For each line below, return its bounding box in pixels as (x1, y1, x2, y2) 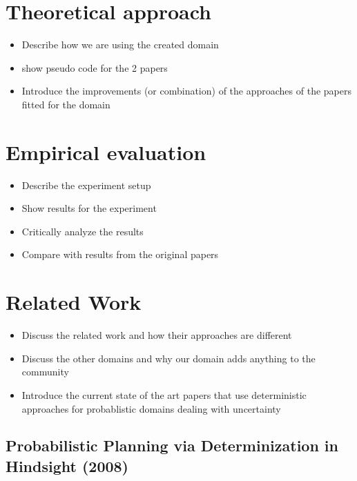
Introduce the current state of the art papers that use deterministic (21, 387, 307, 402)
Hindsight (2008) (6, 455, 128, 476)
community (21, 364, 69, 379)
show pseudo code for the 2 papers (21, 60, 168, 75)
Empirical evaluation (6, 137, 206, 166)
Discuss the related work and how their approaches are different (21, 328, 292, 342)
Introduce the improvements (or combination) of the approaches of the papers (21, 84, 351, 98)
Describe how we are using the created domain (21, 37, 219, 52)
